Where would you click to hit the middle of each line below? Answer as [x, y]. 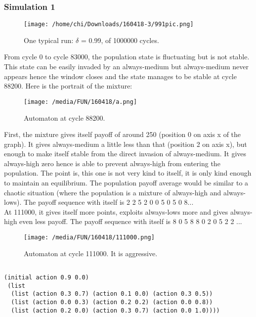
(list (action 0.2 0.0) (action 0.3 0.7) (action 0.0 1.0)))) [115, 310]
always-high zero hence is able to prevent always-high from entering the [112, 163]
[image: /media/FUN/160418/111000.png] [89, 238]
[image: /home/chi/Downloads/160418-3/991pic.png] [109, 24]
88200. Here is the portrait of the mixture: [68, 86]
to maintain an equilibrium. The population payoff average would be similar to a [126, 183]
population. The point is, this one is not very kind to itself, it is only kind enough [128, 173]
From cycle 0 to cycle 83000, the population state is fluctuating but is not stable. [127, 57]
